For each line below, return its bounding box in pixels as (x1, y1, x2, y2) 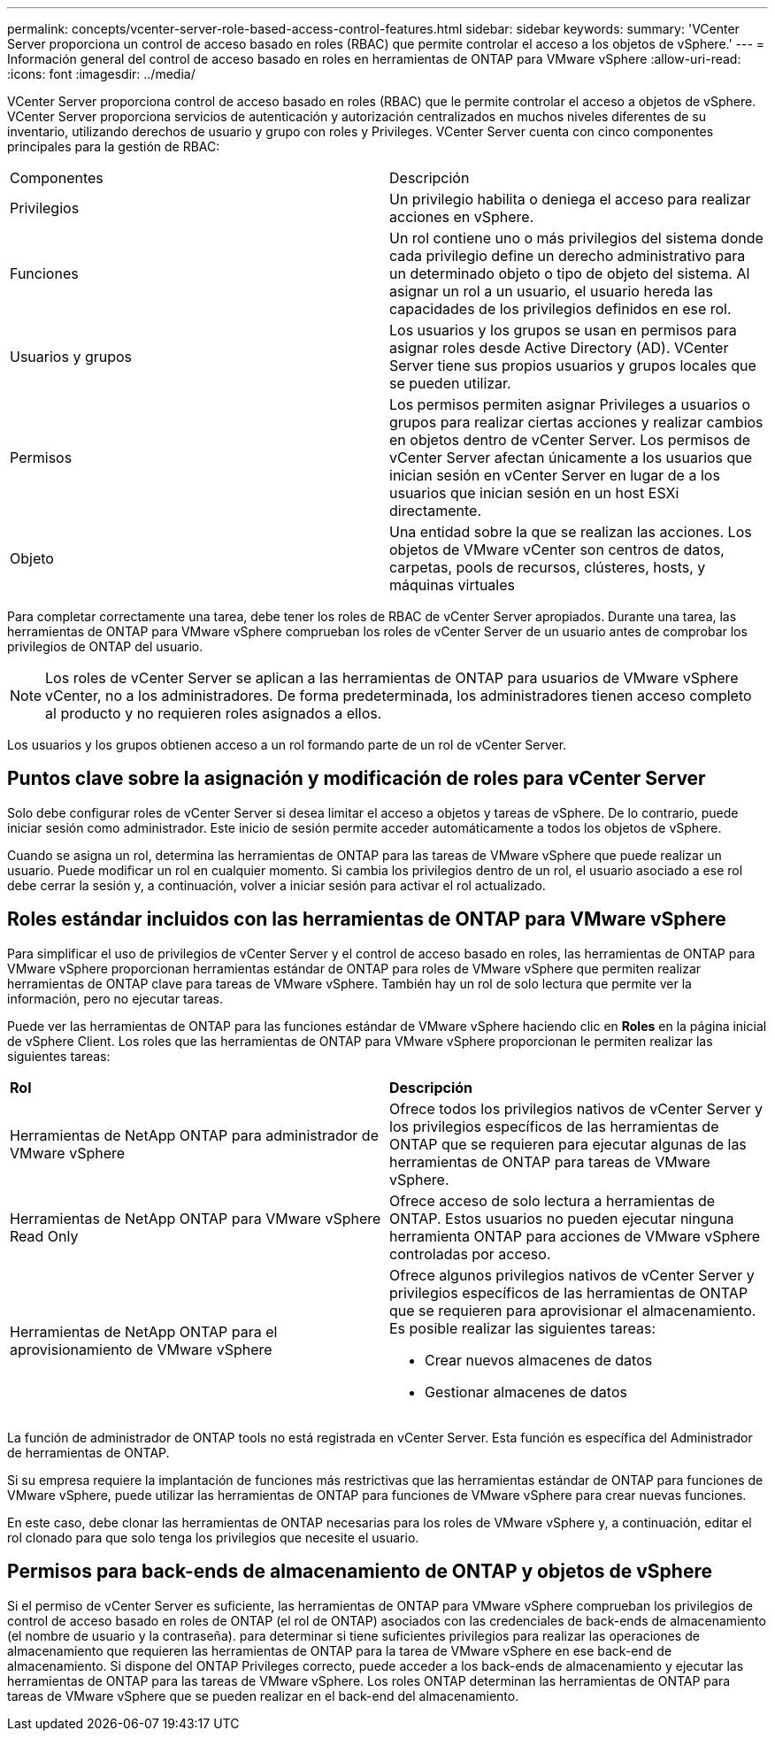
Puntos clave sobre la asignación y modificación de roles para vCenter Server (7, 767, 706, 790)
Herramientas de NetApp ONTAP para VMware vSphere (10, 1209, 381, 1227)
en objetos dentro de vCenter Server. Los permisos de (389, 431, 751, 449)
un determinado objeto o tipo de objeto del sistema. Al (389, 265, 750, 282)
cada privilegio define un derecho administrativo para (389, 247, 746, 265)
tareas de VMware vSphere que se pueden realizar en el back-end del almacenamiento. (7, 1688, 519, 1703)
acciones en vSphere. (389, 208, 534, 226)
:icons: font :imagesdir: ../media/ (7, 66, 196, 81)
